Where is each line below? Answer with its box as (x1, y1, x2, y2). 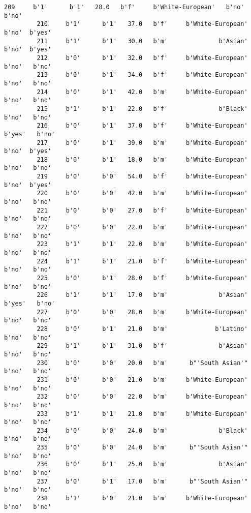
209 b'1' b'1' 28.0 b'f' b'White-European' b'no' (4, 4, 244, 11)
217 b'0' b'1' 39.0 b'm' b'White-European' (37, 139, 248, 146)
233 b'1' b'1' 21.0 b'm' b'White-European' (37, 410, 248, 417)
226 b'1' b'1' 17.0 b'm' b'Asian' (37, 291, 248, 299)
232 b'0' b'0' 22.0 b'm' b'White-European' (37, 393, 248, 401)
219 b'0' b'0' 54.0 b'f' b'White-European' (37, 173, 248, 180)
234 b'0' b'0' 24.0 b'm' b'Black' (37, 427, 248, 434)
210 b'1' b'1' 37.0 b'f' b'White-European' (37, 20, 248, 28)
